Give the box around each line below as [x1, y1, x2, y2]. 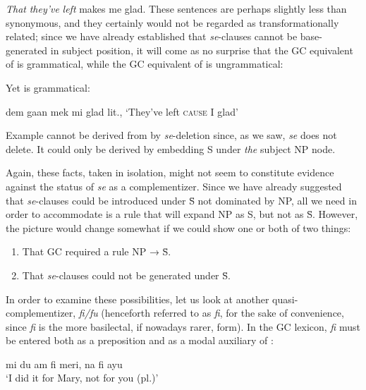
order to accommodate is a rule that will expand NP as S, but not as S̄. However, [6, 207, 358, 221]
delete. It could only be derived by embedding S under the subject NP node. [6, 141, 336, 156]
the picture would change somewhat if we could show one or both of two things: [6, 220, 351, 235]
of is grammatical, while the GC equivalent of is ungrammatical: [6, 56, 283, 71]
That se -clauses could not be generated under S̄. [22, 267, 231, 282]
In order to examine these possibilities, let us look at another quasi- [6, 291, 298, 306]
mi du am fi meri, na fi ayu [6, 356, 123, 371]
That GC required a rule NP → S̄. [22, 244, 171, 259]
